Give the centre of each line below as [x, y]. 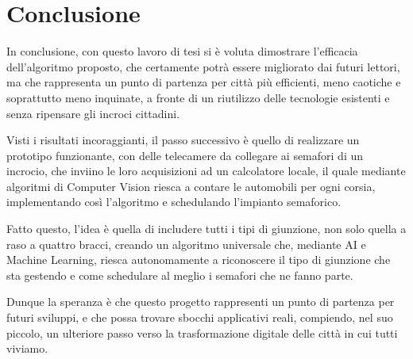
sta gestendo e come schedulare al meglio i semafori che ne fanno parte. [180, 275]
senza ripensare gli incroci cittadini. [93, 113]
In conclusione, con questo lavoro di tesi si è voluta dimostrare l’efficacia [182, 51]
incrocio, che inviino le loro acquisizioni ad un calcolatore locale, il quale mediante [206, 171]
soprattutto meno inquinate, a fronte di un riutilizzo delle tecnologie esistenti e [198, 97]
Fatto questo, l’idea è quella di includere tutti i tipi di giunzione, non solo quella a [206, 229]
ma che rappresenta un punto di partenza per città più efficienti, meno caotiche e [204, 82]
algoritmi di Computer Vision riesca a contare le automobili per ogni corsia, [191, 186]
